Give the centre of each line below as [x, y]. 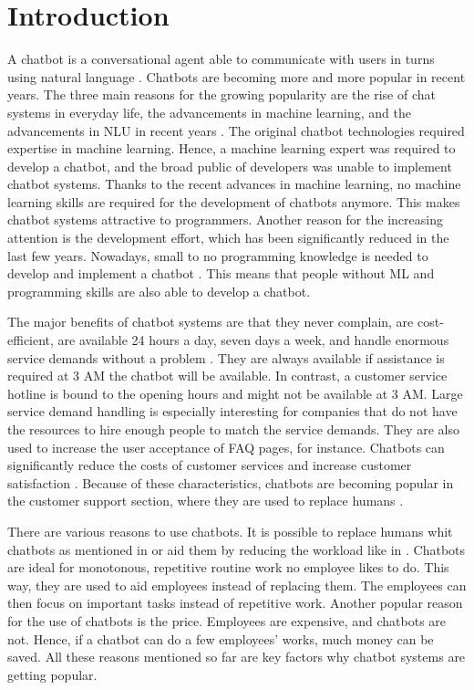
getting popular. [52, 674]
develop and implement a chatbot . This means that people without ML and [221, 273]
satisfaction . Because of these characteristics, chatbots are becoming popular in [231, 482]
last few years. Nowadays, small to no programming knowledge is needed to [218, 255]
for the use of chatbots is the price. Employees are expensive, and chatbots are [227, 620]
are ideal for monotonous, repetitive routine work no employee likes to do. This [228, 567]
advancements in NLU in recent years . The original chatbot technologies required [236, 130]
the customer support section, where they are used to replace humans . [206, 501]
